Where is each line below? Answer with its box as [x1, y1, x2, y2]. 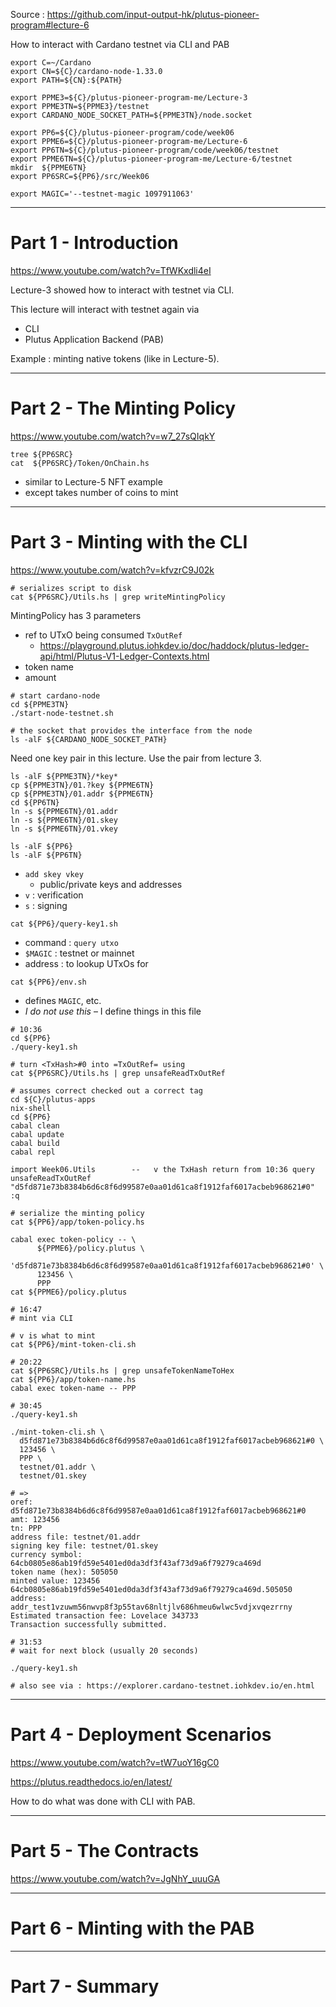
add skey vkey [24, 869, 84, 879]
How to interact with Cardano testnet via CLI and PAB [10, 39, 230, 50]
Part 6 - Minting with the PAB [10, 1917, 255, 1939]
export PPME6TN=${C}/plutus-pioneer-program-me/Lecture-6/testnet [10, 154, 293, 164]
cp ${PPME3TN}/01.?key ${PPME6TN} [10, 780, 155, 790]
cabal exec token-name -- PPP [10, 1383, 137, 1393]
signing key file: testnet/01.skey [10, 1540, 159, 1551]
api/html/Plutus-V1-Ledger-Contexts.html [39, 650, 210, 662]
